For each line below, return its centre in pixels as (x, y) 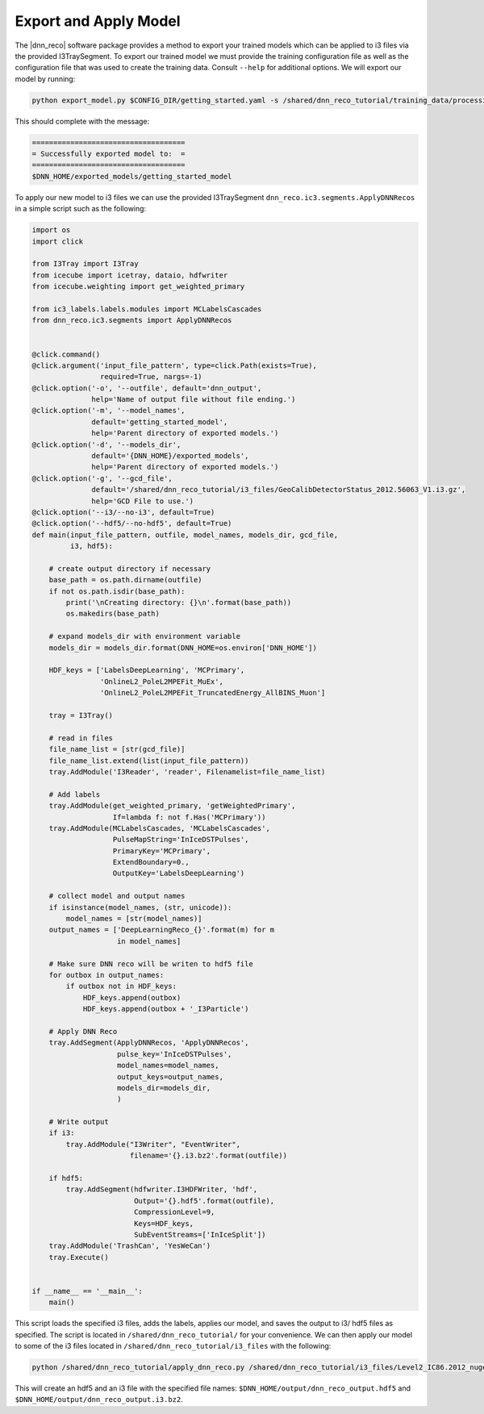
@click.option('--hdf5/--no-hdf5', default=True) (132, 523)
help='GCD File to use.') (142, 501)
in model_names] (149, 941)
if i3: (62, 1133)
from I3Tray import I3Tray (85, 264)
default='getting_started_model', (160, 422)
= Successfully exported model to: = (108, 154)
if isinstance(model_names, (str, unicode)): (140, 907)
